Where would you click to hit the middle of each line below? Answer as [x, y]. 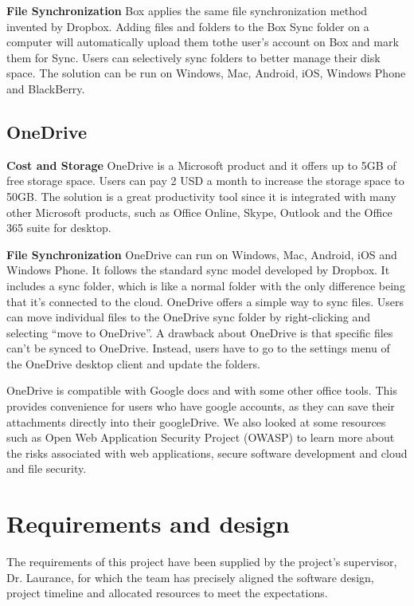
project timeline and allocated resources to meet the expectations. [167, 593]
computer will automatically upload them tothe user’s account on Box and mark [203, 42]
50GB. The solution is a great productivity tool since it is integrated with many [201, 196]
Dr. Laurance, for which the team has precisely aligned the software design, [190, 577]
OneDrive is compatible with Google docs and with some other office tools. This [202, 390]
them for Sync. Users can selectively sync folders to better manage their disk [193, 57]
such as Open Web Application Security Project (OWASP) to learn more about [201, 437]
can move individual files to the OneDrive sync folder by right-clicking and [189, 317]
